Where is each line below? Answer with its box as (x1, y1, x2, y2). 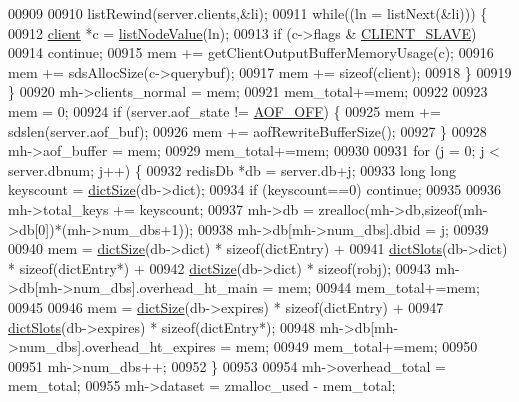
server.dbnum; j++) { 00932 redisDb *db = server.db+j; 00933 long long (8, 159, 456, 180)
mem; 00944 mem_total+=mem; (278, 277, 480, 298)
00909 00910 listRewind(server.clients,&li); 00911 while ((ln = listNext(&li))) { (8, 3, 488, 23)
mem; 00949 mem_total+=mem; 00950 (235, 336, 478, 357)
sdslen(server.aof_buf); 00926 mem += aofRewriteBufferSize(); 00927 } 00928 (8, 120, 487, 141)
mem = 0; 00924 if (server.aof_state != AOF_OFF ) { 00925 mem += (8, 100, 441, 121)
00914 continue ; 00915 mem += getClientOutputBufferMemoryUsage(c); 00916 (8, 42, 494, 63)
